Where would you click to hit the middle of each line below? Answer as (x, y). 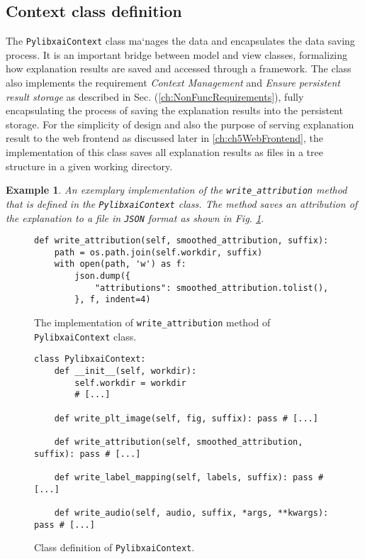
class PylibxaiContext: (90, 359)
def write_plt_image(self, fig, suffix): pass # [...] (186, 418)
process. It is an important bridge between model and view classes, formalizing (177, 54)
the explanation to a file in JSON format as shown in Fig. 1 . (135, 217)
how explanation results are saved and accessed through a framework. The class (179, 68)
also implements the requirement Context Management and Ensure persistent (173, 83)
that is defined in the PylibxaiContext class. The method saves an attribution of (182, 203)
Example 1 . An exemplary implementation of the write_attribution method (176, 190)
